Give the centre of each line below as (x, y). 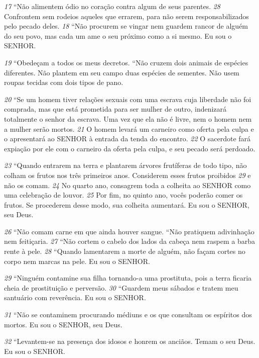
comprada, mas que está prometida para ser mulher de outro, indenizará (115, 109)
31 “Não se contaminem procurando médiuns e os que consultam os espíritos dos (128, 315)
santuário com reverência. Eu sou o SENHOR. (75, 297)
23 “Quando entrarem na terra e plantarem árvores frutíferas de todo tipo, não (125, 165)
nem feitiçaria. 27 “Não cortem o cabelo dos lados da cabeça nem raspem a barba (129, 241)
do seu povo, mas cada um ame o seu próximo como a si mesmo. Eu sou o (118, 35)
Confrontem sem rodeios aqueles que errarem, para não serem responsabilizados (126, 16)
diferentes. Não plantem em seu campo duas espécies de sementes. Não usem (122, 72)
